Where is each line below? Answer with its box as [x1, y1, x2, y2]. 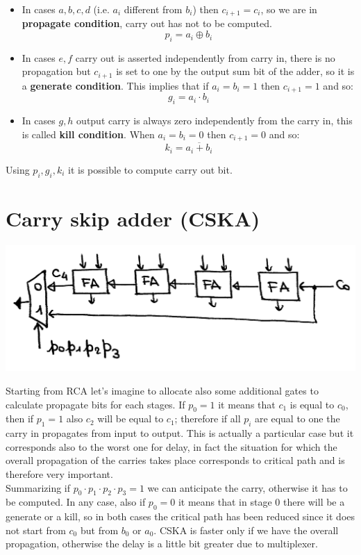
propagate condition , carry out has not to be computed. [22, 16, 272, 31]
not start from [6, 522, 66, 537]
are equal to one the [255, 411, 340, 426]
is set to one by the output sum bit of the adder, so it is [116, 64, 355, 78]
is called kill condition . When [22, 126, 155, 141]
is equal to [289, 397, 335, 411]
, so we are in [260, 2, 317, 16]
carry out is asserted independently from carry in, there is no [75, 50, 335, 65]
